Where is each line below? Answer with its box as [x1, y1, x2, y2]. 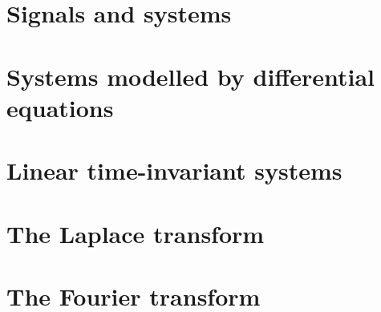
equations [6, 91, 114, 124]
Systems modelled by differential [6, 59, 375, 92]
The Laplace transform [6, 217, 265, 249]
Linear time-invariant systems [6, 154, 342, 187]
